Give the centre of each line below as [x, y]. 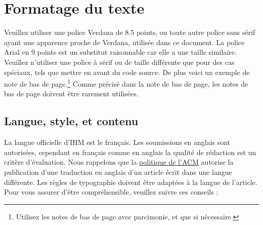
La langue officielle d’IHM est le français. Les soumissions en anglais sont [117, 142]
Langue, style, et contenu [71, 121]
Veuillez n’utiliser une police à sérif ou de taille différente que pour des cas [119, 62]
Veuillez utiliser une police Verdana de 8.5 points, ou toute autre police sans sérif [130, 32]
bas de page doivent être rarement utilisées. [71, 93]
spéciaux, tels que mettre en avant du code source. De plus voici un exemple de [127, 72]
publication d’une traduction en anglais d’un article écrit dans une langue [118, 172]
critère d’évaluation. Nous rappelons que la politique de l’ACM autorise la [119, 162]
